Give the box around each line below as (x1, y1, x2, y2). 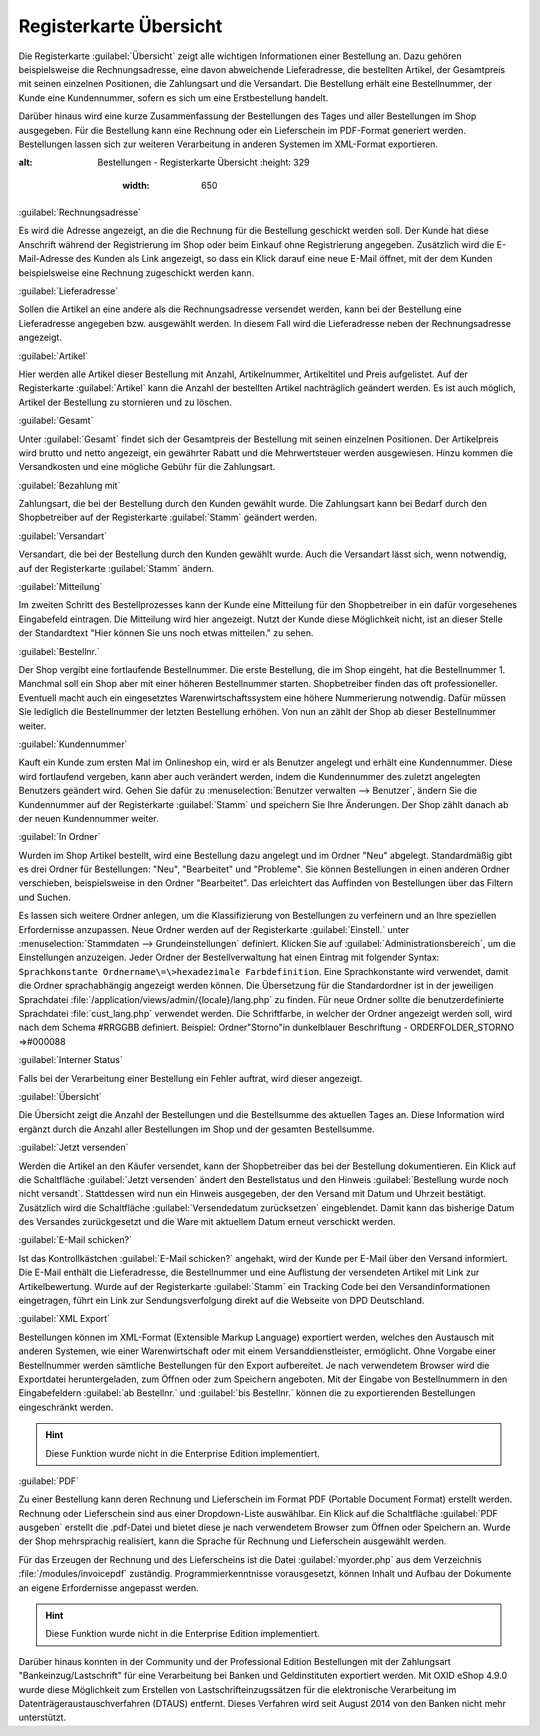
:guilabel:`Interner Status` (18, 1054, 124, 1066)
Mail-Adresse (18, 253, 74, 265)
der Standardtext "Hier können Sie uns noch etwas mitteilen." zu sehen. (18, 627, 314, 639)
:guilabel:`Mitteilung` (18, 581, 103, 593)
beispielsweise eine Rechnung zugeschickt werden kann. (18, 266, 255, 279)
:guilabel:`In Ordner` (18, 831, 101, 843)
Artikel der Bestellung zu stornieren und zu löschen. (18, 396, 232, 408)
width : (122, 179, 150, 191)
